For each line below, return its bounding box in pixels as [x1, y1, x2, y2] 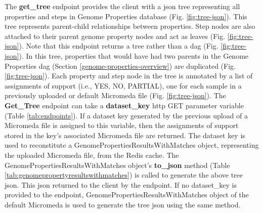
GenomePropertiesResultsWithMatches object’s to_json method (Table [5, 159, 230, 170]
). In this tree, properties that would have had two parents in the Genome [19, 50, 249, 61]
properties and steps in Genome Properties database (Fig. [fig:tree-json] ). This [5, 11, 247, 21]
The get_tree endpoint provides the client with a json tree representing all [5, 1, 240, 11]
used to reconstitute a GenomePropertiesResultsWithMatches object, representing [5, 140, 259, 150]
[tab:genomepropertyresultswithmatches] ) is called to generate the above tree [5, 169, 243, 180]
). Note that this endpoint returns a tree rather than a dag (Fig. [19, 40, 218, 51]
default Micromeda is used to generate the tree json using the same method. [5, 199, 241, 209]
